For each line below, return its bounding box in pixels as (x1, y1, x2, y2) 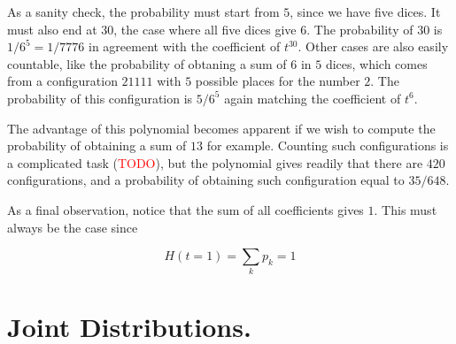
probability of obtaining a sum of (7, 136, 187, 155)
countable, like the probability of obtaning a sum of (7, 54, 287, 73)
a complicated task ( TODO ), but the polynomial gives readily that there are (7, 153, 423, 172)
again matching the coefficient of (224, 88, 401, 107)
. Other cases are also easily (298, 37, 449, 56)
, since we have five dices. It (290, 3, 441, 20)
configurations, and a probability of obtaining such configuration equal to (7, 171, 405, 189)
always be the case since (7, 218, 138, 236)
